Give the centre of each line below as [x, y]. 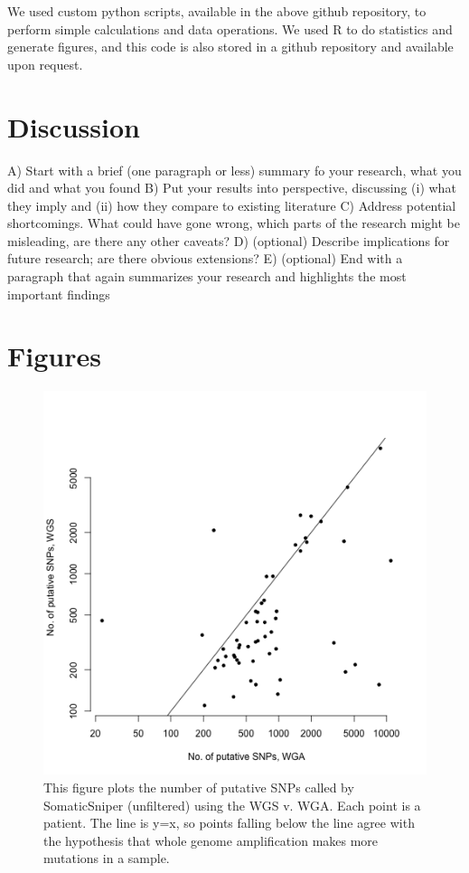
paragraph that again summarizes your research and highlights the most [207, 276]
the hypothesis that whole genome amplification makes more [211, 840]
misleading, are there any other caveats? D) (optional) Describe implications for [229, 240]
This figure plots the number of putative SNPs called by [199, 787]
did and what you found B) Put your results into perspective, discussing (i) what [232, 188]
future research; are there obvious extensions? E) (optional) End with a [205, 258]
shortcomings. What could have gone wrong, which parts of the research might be [234, 223]
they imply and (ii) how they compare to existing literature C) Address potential [232, 205]
